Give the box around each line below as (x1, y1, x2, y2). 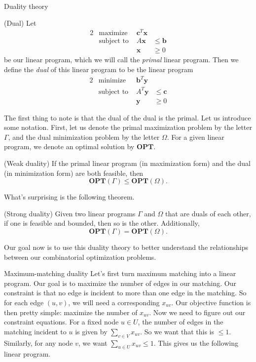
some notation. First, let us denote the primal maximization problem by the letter (4, 122, 253, 132)
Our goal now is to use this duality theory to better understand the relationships (4, 241, 248, 252)
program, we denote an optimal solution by (4, 141, 135, 152)
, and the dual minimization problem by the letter (8, 131, 160, 142)
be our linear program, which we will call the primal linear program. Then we (4, 54, 239, 65)
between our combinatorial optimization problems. (4, 251, 156, 262)
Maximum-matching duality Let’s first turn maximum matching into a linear (4, 268, 236, 279)
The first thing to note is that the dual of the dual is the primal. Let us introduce (4, 112, 251, 122)
